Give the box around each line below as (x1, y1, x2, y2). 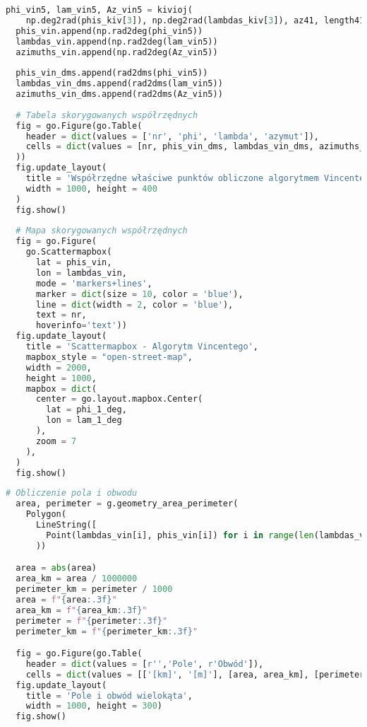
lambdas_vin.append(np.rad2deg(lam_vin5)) (16, 36, 218, 47)
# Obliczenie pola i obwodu (6, 488, 138, 499)
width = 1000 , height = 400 (25, 183, 157, 194)
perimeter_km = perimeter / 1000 (16, 584, 173, 595)
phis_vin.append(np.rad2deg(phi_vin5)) (16, 25, 203, 36)
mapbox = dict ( (25, 383, 97, 394)
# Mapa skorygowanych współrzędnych (16, 226, 188, 236)
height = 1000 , (25, 373, 97, 383)
